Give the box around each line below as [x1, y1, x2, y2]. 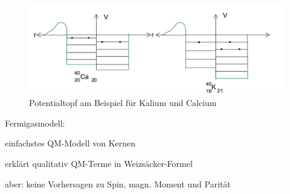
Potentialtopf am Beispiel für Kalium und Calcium [29, 96, 217, 109]
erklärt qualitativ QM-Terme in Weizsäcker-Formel [5, 157, 193, 170]
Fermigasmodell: [5, 116, 65, 129]
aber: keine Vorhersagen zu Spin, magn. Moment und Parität [5, 177, 231, 190]
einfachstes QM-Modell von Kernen [5, 137, 136, 149]
